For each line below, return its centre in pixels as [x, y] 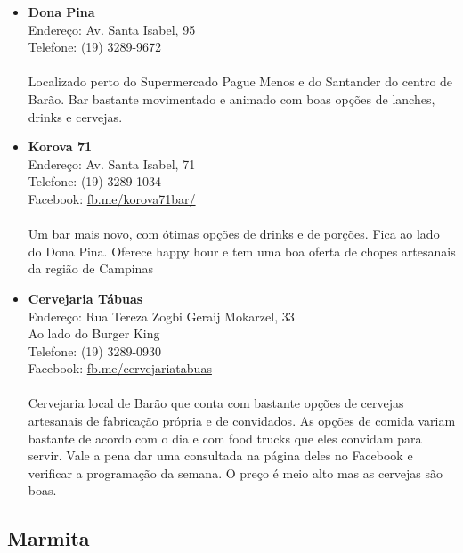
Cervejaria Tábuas [85, 298]
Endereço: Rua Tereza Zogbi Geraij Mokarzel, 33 [161, 316]
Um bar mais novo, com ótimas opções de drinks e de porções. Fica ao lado [234, 234]
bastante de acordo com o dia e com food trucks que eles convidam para [225, 438]
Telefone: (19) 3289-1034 [95, 181]
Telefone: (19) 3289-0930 [95, 350]
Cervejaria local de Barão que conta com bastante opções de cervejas [216, 403]
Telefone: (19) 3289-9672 [95, 47]
